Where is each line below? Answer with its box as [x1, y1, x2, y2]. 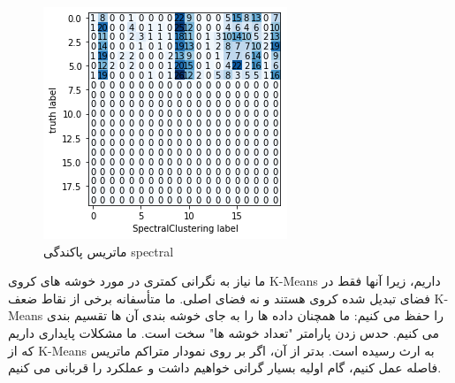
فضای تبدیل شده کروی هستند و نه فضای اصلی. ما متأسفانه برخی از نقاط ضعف [8, 288, 430, 307]
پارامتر [297, 323, 331, 341]
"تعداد [263, 323, 293, 341]
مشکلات [79, 323, 123, 341]
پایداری [38, 323, 75, 341]
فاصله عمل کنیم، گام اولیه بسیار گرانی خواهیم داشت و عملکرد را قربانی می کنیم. [8, 358, 442, 377]
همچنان [297, 306, 336, 325]
